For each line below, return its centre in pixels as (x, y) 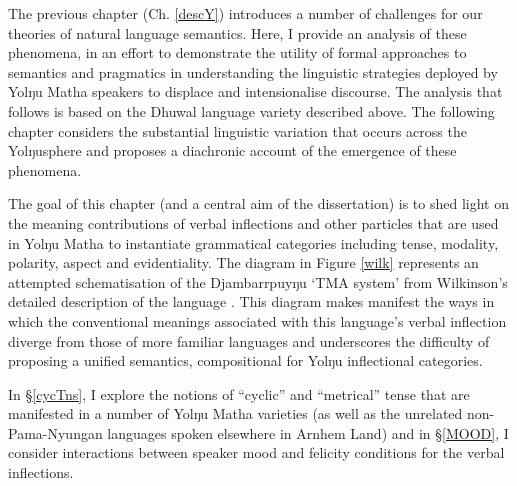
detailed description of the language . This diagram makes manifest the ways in (251, 301)
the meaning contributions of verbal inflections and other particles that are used (253, 222)
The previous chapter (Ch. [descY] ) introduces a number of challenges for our (245, 13)
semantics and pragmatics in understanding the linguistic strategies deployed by (253, 71)
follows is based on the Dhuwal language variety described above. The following (251, 110)
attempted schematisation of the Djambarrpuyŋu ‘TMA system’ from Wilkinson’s (258, 281)
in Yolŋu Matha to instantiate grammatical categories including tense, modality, (253, 242)
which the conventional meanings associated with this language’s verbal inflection (257, 320)
